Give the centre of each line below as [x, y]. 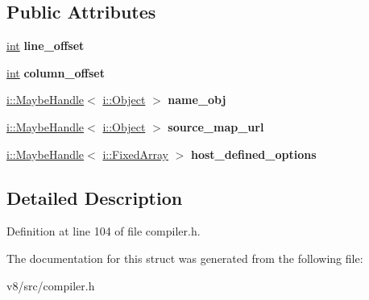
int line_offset [46, 46]
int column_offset [56, 72]
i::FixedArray [135, 154]
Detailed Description [95, 197]
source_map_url [216, 126]
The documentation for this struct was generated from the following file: [185, 258]
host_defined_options [254, 154]
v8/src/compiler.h [51, 285]
